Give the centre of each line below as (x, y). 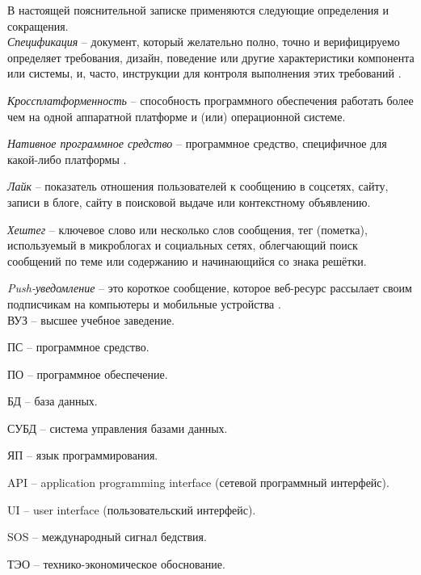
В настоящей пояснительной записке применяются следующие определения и (198, 10)
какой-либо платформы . (67, 159)
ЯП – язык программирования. (83, 455)
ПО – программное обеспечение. (88, 374)
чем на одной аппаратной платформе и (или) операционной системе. (177, 116)
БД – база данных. (53, 401)
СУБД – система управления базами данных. (118, 428)
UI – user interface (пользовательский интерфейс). (132, 509)
